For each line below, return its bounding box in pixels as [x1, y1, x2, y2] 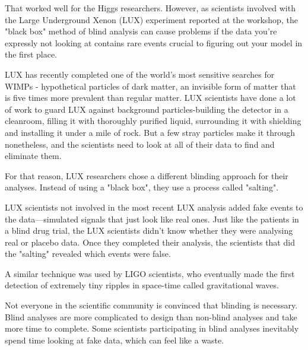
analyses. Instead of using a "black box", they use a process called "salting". [5, 181, 279, 193]
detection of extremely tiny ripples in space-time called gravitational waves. [5, 279, 279, 291]
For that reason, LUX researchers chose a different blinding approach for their [5, 169, 288, 182]
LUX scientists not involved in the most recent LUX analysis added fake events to [5, 201, 303, 213]
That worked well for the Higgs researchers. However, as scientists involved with [5, 2, 296, 14]
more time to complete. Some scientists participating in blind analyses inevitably [5, 322, 299, 335]
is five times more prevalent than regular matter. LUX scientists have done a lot [5, 91, 296, 104]
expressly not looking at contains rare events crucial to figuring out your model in [5, 36, 303, 49]
